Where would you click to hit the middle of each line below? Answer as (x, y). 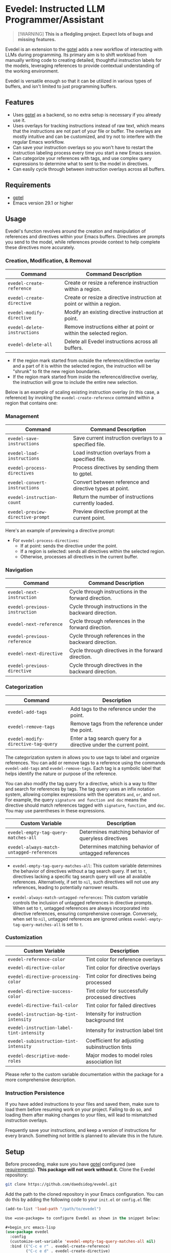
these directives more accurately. (40, 247)
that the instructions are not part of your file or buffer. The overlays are (87, 131)
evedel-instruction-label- (40, 1028)
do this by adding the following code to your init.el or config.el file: (78, 1199)
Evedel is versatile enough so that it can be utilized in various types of (78, 81)
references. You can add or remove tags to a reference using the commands (85, 763)
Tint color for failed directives (121, 1005)
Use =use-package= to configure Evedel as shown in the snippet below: (83, 1218)
